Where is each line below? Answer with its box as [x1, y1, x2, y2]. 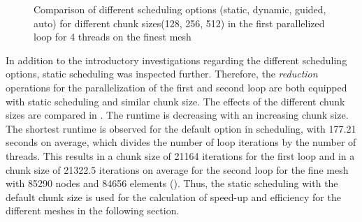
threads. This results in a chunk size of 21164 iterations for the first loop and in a [6, 148, 355, 163]
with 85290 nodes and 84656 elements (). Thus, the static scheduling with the [6, 176, 338, 191]
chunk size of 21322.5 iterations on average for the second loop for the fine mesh [6, 162, 349, 177]
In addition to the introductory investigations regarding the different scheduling [6, 52, 347, 67]
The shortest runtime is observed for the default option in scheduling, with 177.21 [6, 121, 356, 135]
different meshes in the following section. [6, 203, 180, 218]
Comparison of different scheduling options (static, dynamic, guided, [34, 2, 326, 16]
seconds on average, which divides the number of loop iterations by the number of [6, 135, 356, 149]
